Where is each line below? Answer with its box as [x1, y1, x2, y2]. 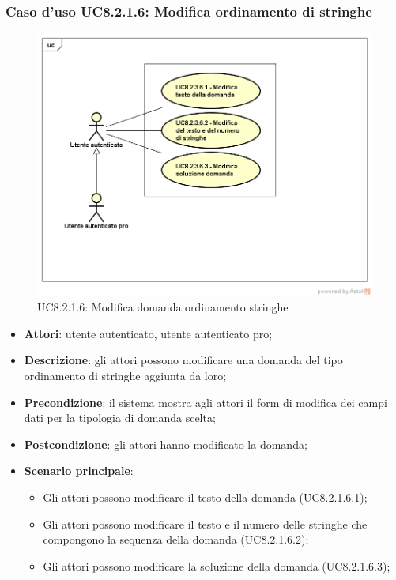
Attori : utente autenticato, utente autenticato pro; [24, 325, 273, 341]
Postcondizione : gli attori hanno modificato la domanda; [24, 435, 307, 452]
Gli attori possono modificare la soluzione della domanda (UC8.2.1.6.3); [43, 557, 390, 574]
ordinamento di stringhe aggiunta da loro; [24, 367, 227, 383]
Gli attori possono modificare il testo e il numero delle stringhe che [43, 515, 368, 532]
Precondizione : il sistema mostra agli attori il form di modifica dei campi [24, 394, 387, 410]
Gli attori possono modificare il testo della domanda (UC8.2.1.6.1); [43, 488, 368, 505]
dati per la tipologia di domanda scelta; [24, 409, 216, 426]
